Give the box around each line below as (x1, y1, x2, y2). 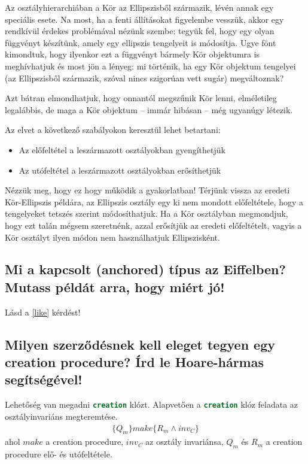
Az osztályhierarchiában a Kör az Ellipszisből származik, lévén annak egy (5, 1, 274, 13)
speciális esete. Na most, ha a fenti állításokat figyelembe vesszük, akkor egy (5, 13, 284, 25)
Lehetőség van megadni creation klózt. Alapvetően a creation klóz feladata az (5, 398, 298, 411)
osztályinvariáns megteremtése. (5, 410, 118, 422)
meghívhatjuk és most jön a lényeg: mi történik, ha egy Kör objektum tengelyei (5, 59, 296, 72)
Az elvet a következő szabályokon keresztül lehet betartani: (5, 123, 221, 136)
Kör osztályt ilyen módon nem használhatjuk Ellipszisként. (5, 231, 220, 243)
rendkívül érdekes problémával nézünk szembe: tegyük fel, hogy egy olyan (5, 25, 275, 37)
